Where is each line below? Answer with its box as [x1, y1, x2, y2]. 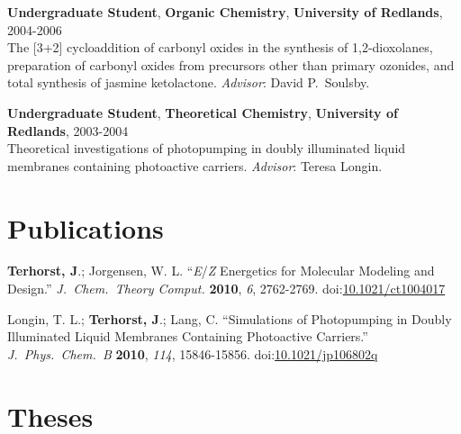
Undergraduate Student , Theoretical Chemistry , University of [7, 103, 398, 122]
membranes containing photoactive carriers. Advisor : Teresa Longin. [7, 156, 383, 175]
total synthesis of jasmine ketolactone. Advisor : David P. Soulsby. [7, 73, 370, 92]
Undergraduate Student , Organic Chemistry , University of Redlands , [7, 3, 443, 21]
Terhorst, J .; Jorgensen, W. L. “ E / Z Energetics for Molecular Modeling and [7, 261, 435, 280]
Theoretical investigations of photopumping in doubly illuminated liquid [7, 139, 406, 158]
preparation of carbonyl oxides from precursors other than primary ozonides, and [7, 55, 455, 74]
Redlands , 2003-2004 [7, 121, 129, 140]
